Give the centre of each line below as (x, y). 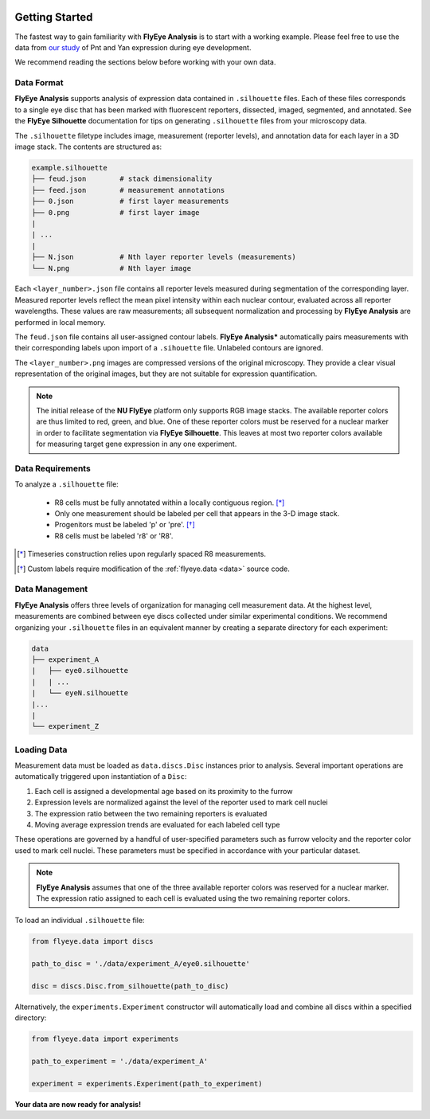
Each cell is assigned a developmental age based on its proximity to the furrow (164, 791)
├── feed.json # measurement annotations (128, 190)
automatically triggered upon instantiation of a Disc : (101, 777)
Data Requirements (53, 468)
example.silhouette (69, 168)
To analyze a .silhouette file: (66, 484)
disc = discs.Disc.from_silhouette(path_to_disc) (130, 986)
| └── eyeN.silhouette (80, 693)
